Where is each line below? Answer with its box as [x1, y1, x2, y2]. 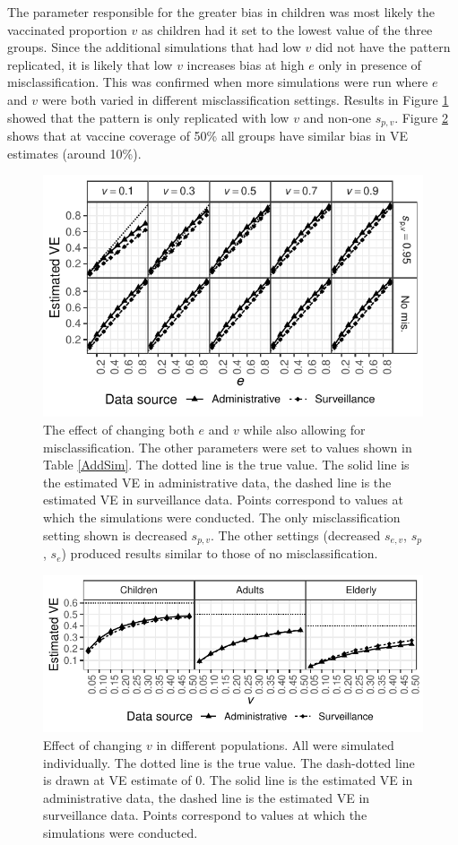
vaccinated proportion [7, 20, 127, 39]
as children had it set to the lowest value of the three [142, 20, 433, 39]
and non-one [303, 108, 372, 126]
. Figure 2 [394, 108, 448, 126]
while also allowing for [243, 420, 366, 439]
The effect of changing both [43, 420, 194, 439]
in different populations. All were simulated [156, 736, 394, 754]
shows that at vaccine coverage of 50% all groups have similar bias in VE [7, 126, 409, 145]
